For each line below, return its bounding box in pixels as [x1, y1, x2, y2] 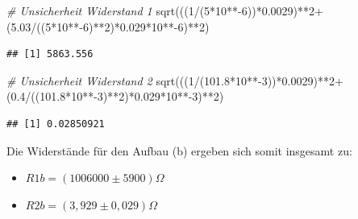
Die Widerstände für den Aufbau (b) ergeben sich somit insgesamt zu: [6, 142, 352, 159]
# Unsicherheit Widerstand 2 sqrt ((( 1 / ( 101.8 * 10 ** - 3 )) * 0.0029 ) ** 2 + [6, 72, 343, 89]
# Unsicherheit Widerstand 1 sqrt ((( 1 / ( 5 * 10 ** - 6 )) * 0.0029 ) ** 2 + [6, 2, 323, 19]
